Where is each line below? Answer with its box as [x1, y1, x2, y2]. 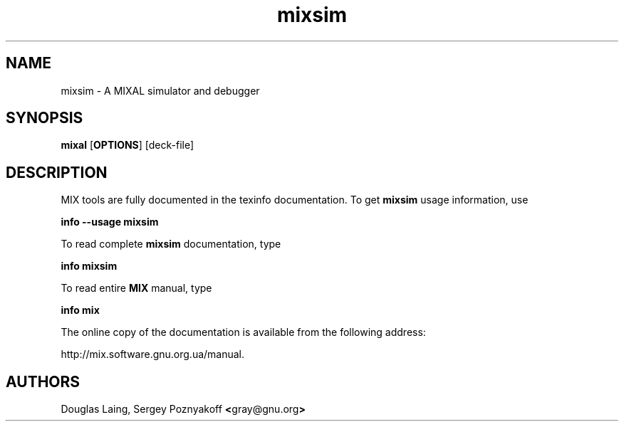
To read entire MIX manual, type [61, 282, 212, 295]
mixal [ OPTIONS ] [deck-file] [61, 139, 194, 152]
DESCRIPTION [6, 163, 108, 181]
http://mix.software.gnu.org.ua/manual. [61, 348, 245, 361]
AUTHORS [6, 372, 80, 391]
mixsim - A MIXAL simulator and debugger [61, 84, 260, 97]
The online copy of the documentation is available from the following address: [61, 326, 426, 339]
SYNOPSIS [6, 109, 83, 127]
